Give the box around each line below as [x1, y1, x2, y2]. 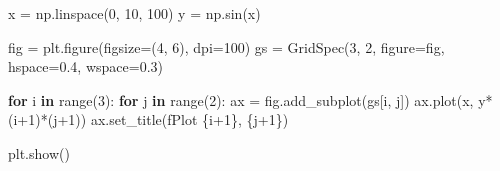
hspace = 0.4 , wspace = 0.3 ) [8, 56, 164, 77]
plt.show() [8, 142, 70, 163]
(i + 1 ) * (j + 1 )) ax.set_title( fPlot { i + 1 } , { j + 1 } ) [8, 109, 289, 130]
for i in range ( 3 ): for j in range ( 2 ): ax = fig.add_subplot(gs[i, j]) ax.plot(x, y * [8, 89, 493, 110]
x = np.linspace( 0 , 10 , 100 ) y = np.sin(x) [8, 3, 261, 23]
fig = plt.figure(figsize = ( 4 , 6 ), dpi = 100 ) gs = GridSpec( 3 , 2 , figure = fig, [8, 36, 445, 57]
